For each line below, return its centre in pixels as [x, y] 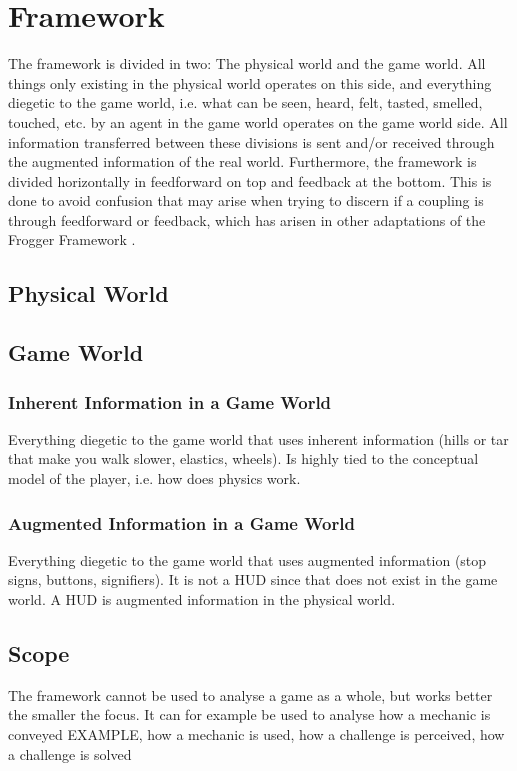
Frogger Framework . [72, 239]
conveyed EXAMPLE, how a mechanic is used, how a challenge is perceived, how [256, 734]
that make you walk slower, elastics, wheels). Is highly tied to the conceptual [243, 458]
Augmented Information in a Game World [181, 522]
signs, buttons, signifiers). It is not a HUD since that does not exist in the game [253, 579]
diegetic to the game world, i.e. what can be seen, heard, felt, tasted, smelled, [245, 102]
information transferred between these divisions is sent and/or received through [251, 141]
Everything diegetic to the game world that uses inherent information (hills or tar [258, 438]
